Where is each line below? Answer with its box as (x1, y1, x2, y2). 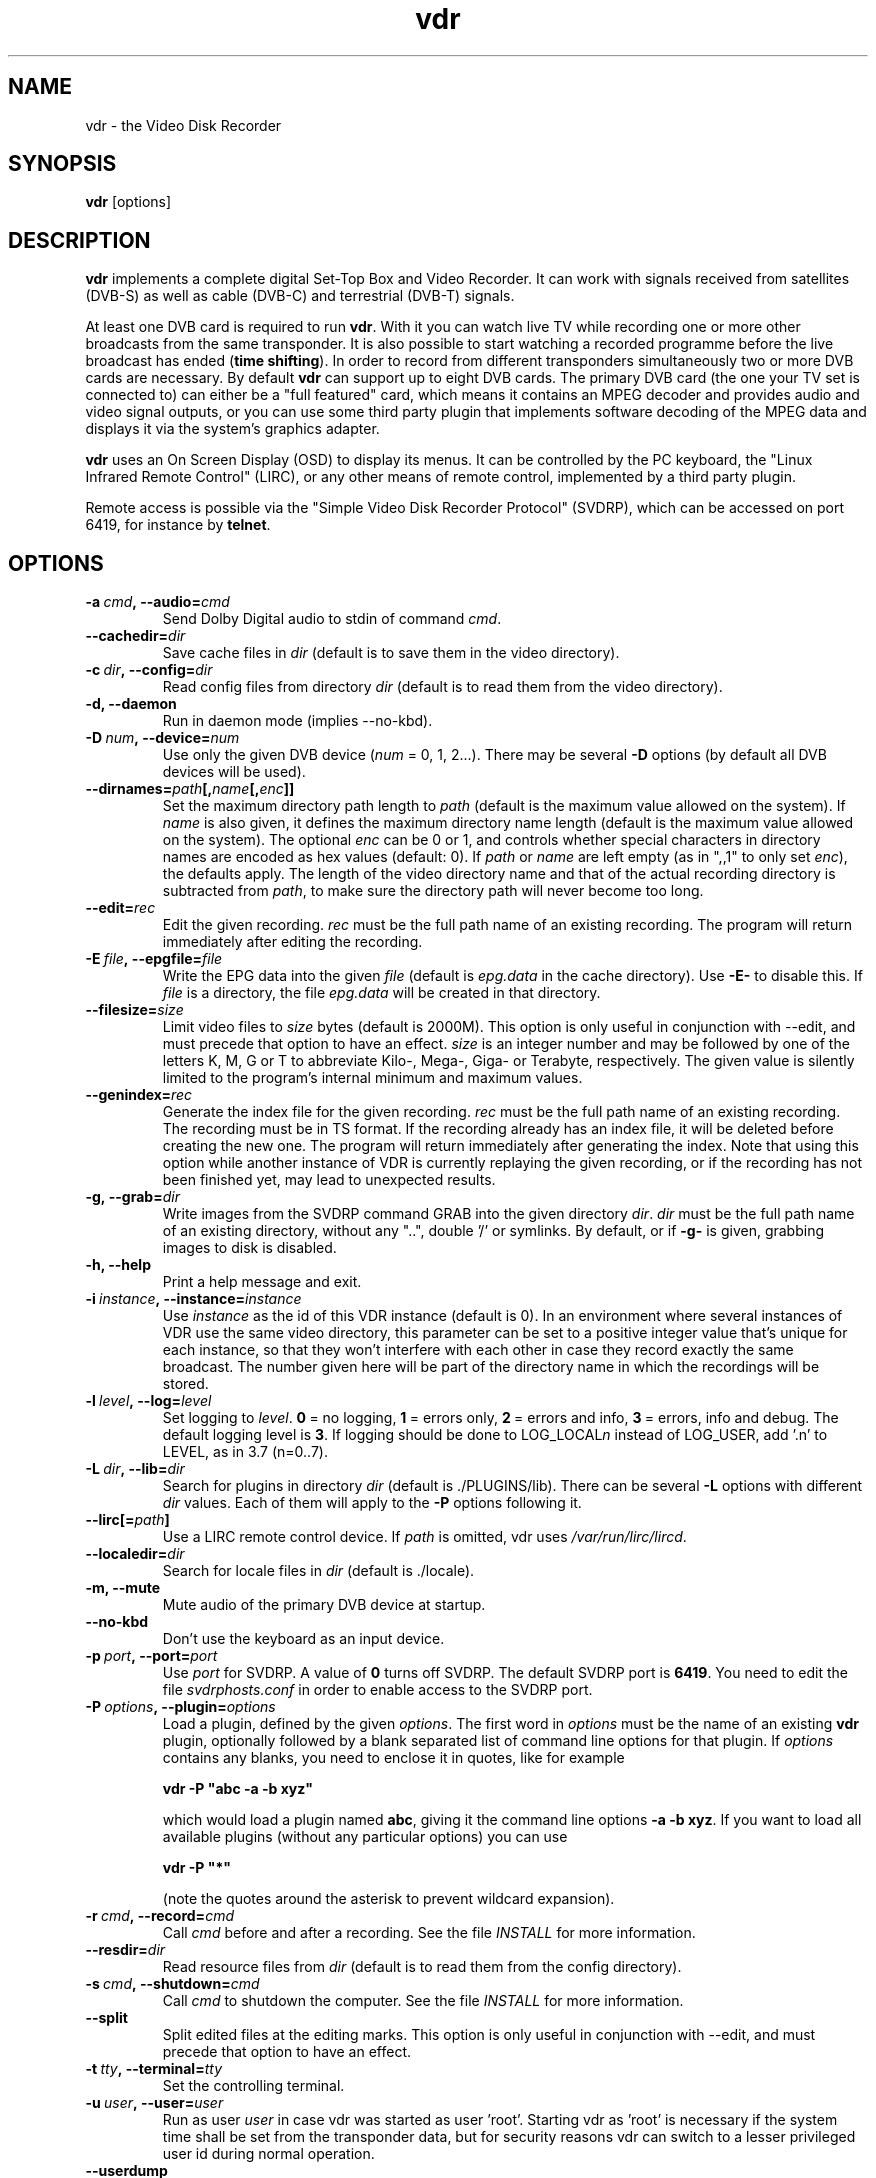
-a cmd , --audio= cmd (85, 593, 230, 611)
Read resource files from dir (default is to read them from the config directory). (162, 1958, 682, 1976)
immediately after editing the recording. (162, 933, 423, 951)
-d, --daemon (85, 695, 177, 713)
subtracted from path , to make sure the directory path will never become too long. (162, 882, 704, 900)
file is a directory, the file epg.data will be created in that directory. (162, 984, 601, 1002)
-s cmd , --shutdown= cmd (85, 1975, 260, 1993)
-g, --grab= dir (85, 1188, 180, 1206)
